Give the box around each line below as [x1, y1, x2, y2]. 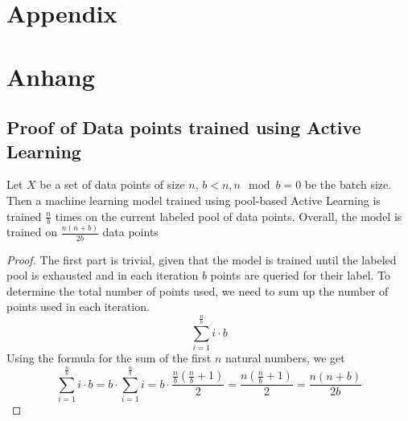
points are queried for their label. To [210, 267, 391, 284]
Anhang [6, 59, 95, 92]
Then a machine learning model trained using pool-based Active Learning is [6, 191, 381, 208]
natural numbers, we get [225, 349, 345, 366]
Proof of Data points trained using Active [6, 115, 361, 140]
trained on [6, 223, 58, 240]
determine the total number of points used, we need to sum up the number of [6, 282, 389, 299]
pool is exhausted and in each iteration [6, 267, 199, 284]
